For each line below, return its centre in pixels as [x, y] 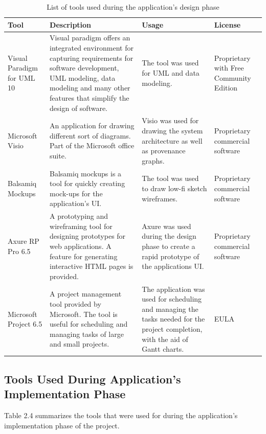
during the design [169, 236]
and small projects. [80, 344]
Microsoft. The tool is [84, 314]
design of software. [79, 108]
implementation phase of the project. [62, 425]
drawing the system [172, 131]
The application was [173, 289]
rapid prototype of [171, 256]
